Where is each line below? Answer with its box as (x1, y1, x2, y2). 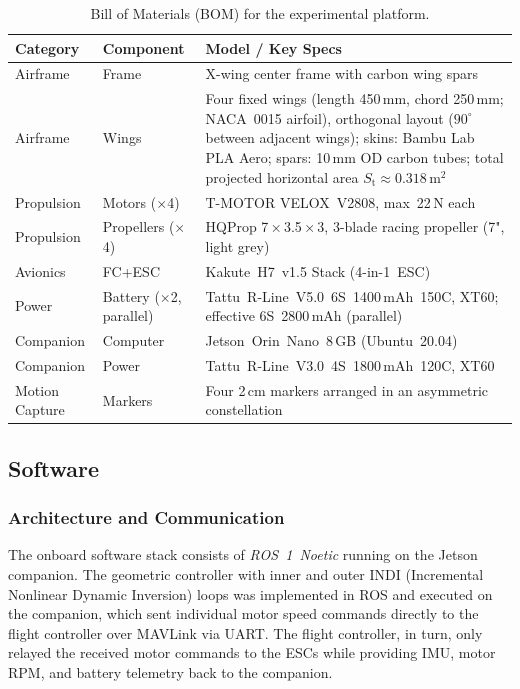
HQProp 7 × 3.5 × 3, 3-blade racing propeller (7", (205, 216, 505, 237)
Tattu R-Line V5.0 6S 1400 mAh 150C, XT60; (205, 285, 499, 306)
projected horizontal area (205, 166, 359, 187)
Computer (102, 330, 165, 351)
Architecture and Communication (8, 505, 285, 530)
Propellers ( (102, 216, 175, 237)
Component (102, 37, 185, 58)
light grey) (205, 235, 270, 256)
